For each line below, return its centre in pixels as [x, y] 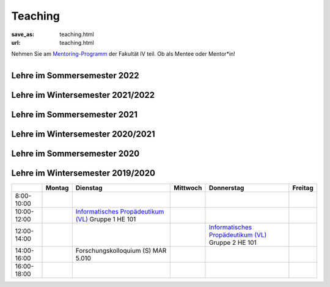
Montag [57, 188]
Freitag [303, 188]
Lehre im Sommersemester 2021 [74, 114]
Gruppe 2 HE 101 [233, 242]
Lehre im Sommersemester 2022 [75, 76]
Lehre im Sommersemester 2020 [75, 153]
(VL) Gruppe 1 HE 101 [106, 219]
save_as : [23, 34]
